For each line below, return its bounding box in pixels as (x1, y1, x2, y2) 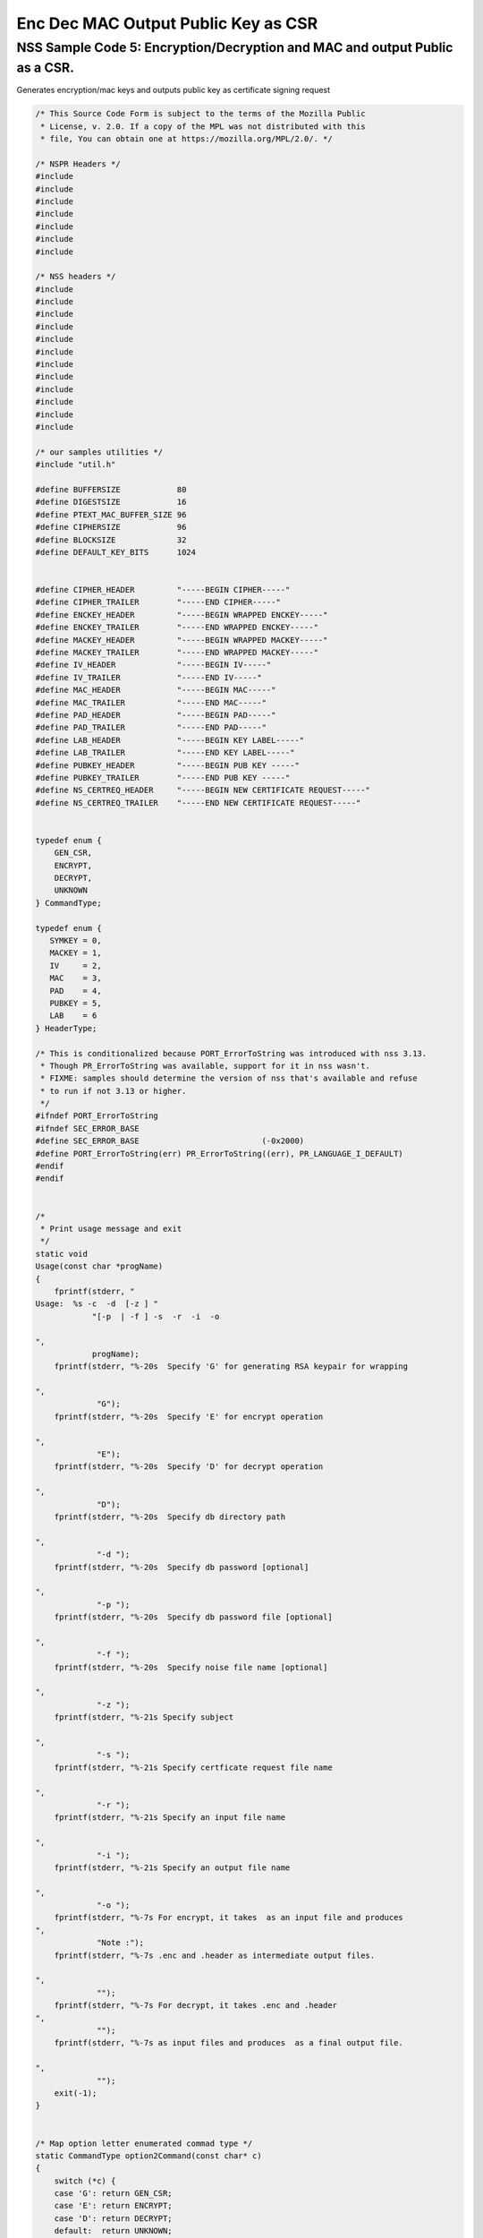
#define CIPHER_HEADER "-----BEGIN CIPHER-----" (35, 585, 291, 595)
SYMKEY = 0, (49, 935, 102, 945)
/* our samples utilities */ (35, 447, 164, 457)
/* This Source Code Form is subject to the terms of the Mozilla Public (35, 108, 366, 119)
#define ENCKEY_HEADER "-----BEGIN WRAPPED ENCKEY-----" (35, 610, 328, 619)
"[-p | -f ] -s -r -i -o (91, 1311, 220, 1321)
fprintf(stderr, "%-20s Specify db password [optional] (54, 1562, 309, 1572)
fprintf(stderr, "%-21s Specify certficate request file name (54, 1762, 333, 1772)
